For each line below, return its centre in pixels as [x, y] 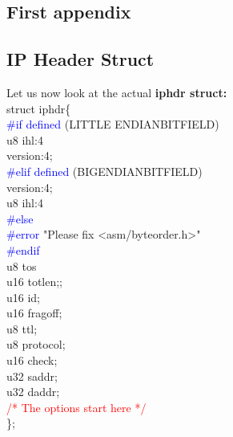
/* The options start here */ [76, 407]
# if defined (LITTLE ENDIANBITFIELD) [113, 124]
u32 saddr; [32, 376]
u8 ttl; [22, 328]
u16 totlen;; [35, 282]
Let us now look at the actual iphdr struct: [117, 92]
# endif [23, 249]
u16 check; [32, 360]
